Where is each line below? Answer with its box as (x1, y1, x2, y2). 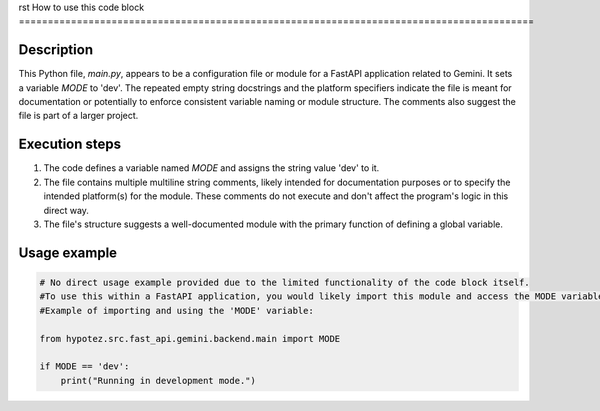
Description (18, 41, 94, 59)
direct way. (43, 204, 90, 216)
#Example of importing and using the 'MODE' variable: (39, 305, 314, 316)
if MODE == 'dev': (39, 361, 130, 372)
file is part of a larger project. (18, 110, 139, 122)
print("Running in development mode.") (60, 375, 257, 386)
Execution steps (18, 136, 122, 153)
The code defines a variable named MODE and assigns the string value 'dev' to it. (43, 162, 380, 174)
